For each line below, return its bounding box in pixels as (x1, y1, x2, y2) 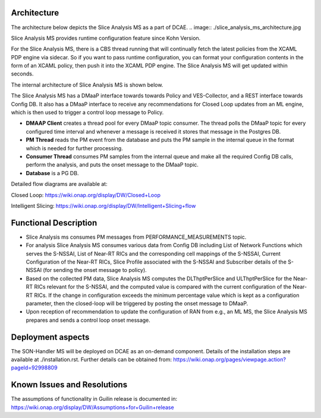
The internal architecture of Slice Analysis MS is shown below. (11, 81, 163, 88)
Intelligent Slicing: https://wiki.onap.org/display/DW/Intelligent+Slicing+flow (11, 202, 196, 209)
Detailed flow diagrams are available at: (11, 180, 108, 188)
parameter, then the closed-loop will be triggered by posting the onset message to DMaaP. (26, 300, 248, 307)
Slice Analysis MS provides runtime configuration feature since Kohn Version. (11, 34, 201, 42)
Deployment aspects (11, 332, 90, 342)
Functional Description (11, 217, 97, 228)
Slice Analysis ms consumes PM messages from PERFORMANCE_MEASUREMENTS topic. (26, 233, 247, 240)
